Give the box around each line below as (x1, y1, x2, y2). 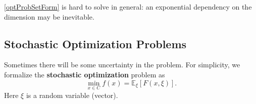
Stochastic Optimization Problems (4, 36, 187, 51)
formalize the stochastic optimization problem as (4, 69, 165, 79)
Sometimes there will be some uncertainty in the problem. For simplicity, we (4, 59, 240, 70)
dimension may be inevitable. (4, 11, 94, 22)
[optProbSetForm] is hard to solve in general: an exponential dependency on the (4, 2, 252, 12)
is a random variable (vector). (26, 89, 118, 100)
